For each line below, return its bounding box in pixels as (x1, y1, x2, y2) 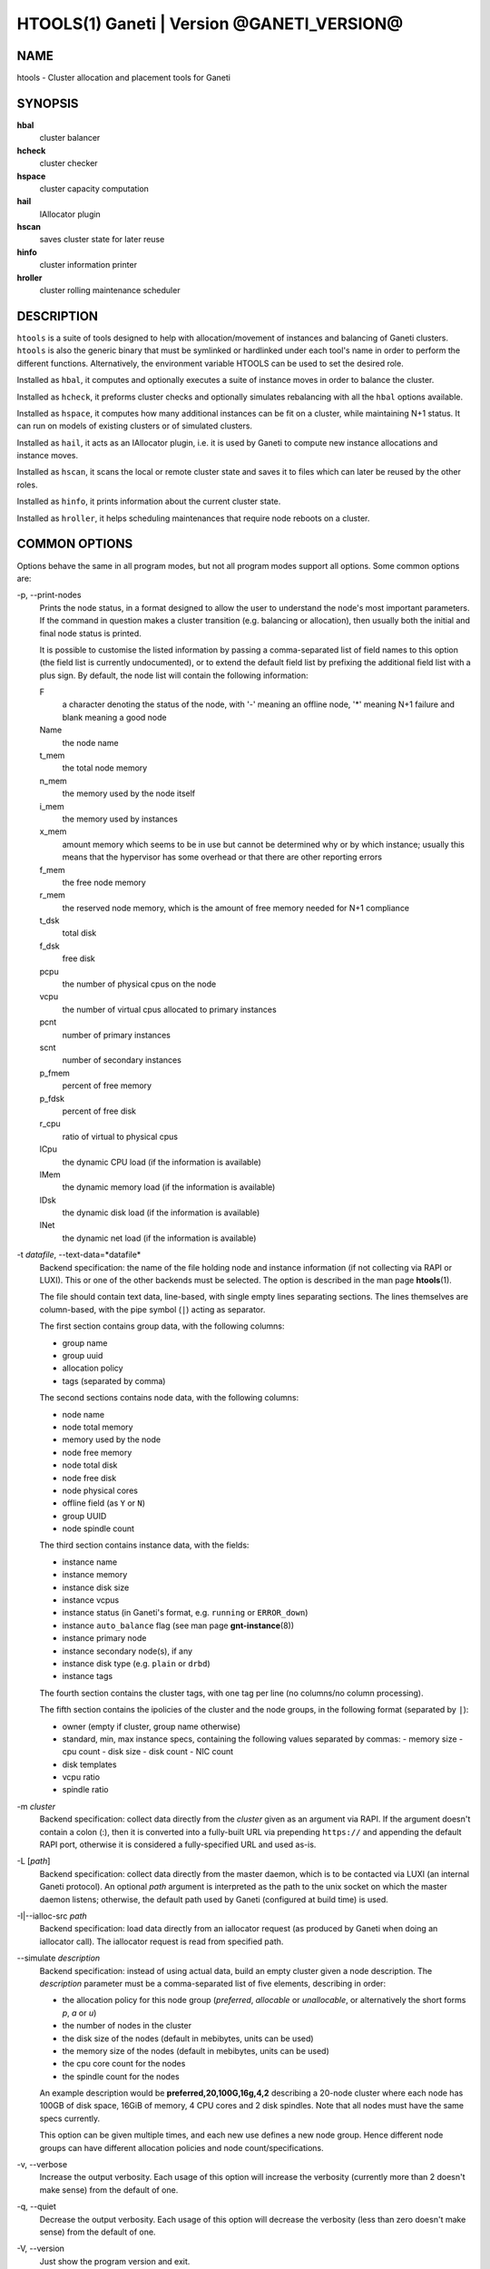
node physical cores (62, 1485, 138, 1496)
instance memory (62, 1569, 128, 1580)
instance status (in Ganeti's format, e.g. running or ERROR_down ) (62, 1607, 309, 1618)
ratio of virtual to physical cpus (62, 1131, 179, 1142)
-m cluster (16, 1801, 56, 1812)
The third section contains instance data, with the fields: (39, 1539, 250, 1551)
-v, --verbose (16, 2159, 68, 2170)
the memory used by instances (62, 813, 179, 824)
